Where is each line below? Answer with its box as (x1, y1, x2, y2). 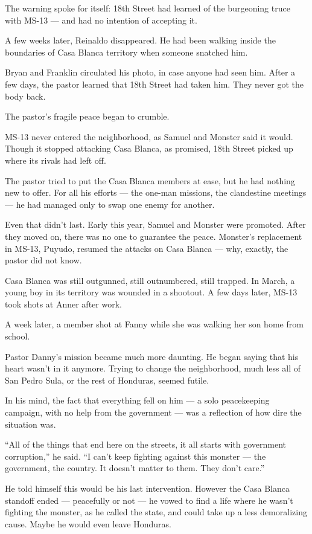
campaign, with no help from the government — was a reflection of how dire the (5, 406, 302, 419)
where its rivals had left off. (5, 153, 106, 166)
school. (5, 330, 30, 343)
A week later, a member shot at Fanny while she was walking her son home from (5, 318, 304, 330)
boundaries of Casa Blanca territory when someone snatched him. (5, 45, 248, 58)
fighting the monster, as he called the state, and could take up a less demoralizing (5, 506, 307, 518)
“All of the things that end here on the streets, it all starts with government (5, 438, 287, 451)
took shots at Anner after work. (5, 297, 122, 310)
